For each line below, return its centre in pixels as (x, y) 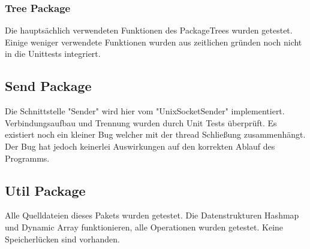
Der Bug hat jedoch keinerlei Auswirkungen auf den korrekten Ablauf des (140, 146)
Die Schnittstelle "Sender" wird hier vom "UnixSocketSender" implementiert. (145, 111)
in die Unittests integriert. (53, 54)
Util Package (45, 190)
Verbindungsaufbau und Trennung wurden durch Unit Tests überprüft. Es (141, 122)
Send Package (48, 86)
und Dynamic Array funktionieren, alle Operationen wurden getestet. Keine (144, 227)
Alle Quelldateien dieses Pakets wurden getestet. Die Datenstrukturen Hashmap (152, 215)
